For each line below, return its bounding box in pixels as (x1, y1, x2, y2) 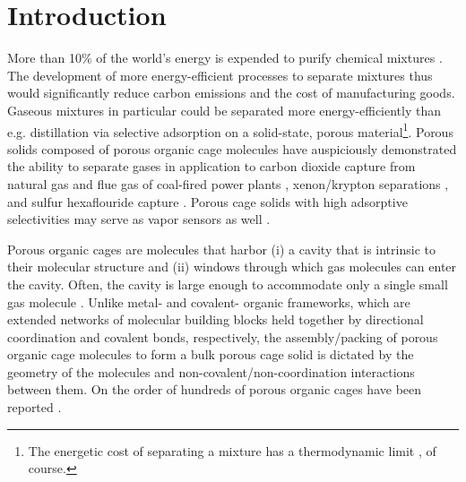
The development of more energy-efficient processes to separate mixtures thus (7, 65, 433, 84)
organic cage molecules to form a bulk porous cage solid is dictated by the (7, 345, 414, 364)
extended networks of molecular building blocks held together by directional (7, 310, 424, 329)
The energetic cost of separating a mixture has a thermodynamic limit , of (28, 441, 436, 460)
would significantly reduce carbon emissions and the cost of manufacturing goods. (7, 83, 455, 102)
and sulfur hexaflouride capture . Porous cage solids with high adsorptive (7, 192, 408, 211)
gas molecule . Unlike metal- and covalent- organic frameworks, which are (7, 292, 410, 311)
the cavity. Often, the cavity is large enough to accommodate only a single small (7, 274, 448, 293)
